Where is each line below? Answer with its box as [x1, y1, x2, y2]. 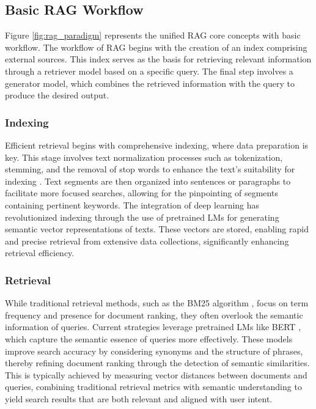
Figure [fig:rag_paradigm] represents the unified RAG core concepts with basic [5, 29, 301, 42]
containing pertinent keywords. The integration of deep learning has [5, 198, 260, 211]
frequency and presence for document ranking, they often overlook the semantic [5, 308, 303, 321]
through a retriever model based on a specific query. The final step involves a [5, 64, 293, 77]
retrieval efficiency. [5, 246, 75, 259]
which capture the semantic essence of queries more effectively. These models [5, 332, 293, 345]
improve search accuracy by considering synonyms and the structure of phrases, [5, 344, 303, 357]
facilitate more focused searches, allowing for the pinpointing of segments [5, 186, 278, 199]
